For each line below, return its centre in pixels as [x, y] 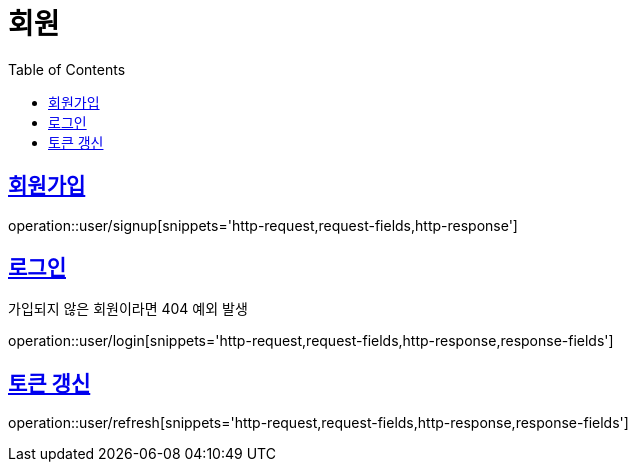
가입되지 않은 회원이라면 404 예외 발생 [128, 309]
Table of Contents [67, 69]
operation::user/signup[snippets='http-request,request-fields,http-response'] [263, 225]
